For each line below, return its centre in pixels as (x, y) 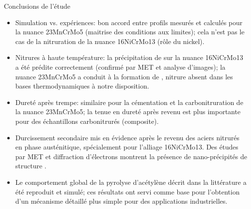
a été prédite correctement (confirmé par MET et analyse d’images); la (120, 67)
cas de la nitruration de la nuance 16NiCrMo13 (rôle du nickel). (110, 41)
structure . (31, 166)
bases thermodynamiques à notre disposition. (82, 86)
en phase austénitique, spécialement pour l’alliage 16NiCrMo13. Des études (127, 147)
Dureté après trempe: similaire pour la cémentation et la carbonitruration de (129, 102)
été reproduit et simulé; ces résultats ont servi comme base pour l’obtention (127, 191)
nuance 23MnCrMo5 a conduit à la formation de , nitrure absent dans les (124, 76)
